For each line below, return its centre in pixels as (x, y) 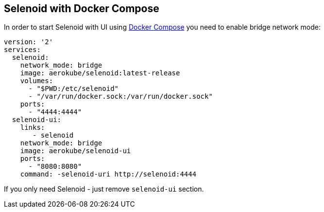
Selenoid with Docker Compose (82, 9)
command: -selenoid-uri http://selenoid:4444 (108, 174)
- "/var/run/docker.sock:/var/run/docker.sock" (120, 97)
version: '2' (29, 42)
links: (33, 128)
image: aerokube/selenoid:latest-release (100, 73)
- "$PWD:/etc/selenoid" (74, 89)
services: (22, 50)
